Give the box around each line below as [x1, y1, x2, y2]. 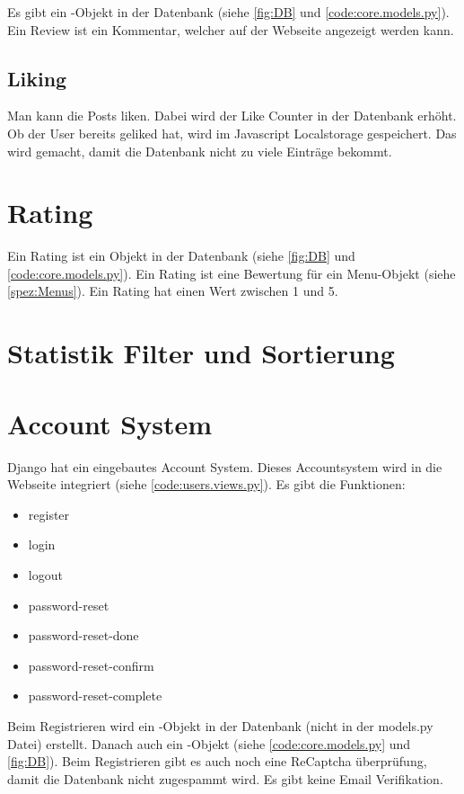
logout [28, 565, 63, 584]
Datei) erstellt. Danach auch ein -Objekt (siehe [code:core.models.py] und [7, 734, 411, 753]
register [28, 504, 70, 523]
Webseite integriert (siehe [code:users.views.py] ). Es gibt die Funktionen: [7, 475, 406, 494]
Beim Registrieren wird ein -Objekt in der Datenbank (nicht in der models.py [7, 716, 433, 735]
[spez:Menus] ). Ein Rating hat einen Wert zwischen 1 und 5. [7, 281, 338, 300]
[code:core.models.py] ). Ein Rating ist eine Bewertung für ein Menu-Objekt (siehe [7, 263, 456, 282]
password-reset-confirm [28, 656, 154, 674]
